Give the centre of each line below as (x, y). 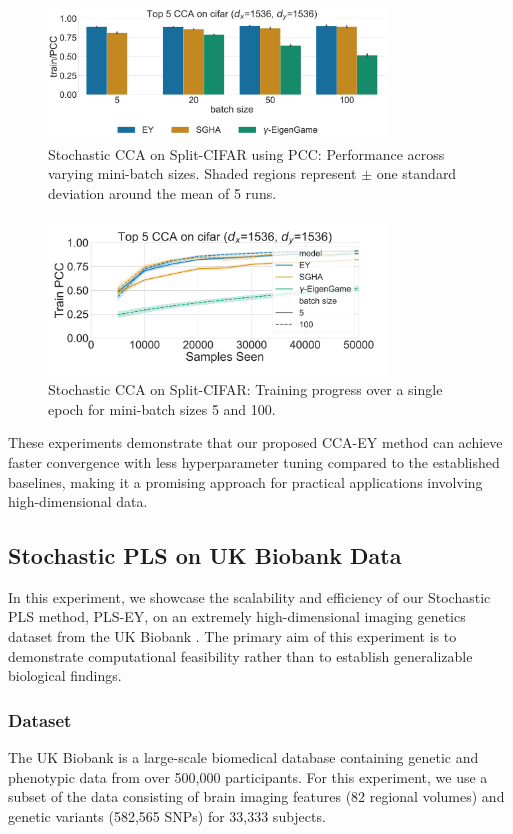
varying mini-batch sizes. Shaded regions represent (202, 173)
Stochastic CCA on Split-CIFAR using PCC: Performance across (246, 153)
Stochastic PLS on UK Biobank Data (205, 555)
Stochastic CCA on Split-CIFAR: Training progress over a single (245, 389)
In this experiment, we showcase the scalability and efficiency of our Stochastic (249, 596)
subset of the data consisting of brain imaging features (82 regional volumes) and (256, 796)
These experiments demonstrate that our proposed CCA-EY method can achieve (255, 442)
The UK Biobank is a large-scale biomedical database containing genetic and (243, 757)
